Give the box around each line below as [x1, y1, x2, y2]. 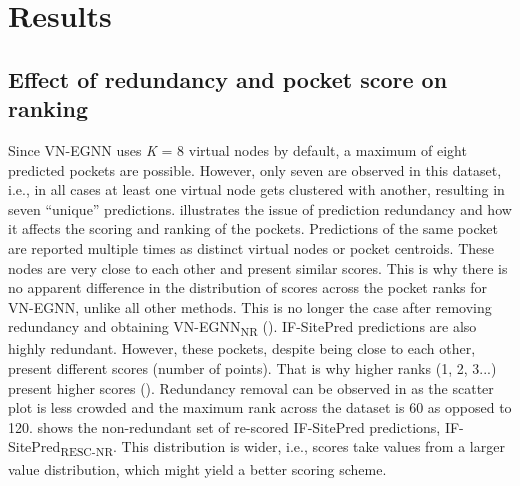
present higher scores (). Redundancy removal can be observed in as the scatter [8, 377, 494, 398]
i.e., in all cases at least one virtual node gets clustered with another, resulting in [8, 179, 505, 200]
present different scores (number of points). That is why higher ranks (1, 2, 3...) [8, 358, 497, 379]
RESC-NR [60, 443, 113, 460]
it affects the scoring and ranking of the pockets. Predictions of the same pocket [8, 218, 498, 239]
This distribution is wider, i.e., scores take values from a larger [121, 436, 505, 457]
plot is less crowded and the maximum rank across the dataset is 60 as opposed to [8, 397, 512, 418]
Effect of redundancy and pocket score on [8, 63, 448, 94]
